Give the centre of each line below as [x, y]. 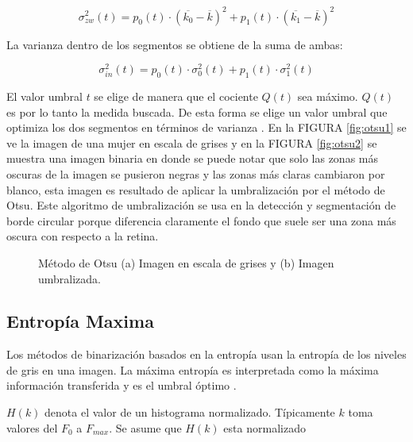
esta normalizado [264, 427]
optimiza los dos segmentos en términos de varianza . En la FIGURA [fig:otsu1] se [206, 127]
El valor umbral [44, 96]
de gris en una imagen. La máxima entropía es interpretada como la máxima [193, 369]
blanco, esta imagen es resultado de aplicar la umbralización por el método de [196, 189]
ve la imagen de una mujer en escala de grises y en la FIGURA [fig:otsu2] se [192, 142]
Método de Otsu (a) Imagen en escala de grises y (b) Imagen [186, 262]
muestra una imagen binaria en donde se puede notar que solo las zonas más [192, 158]
